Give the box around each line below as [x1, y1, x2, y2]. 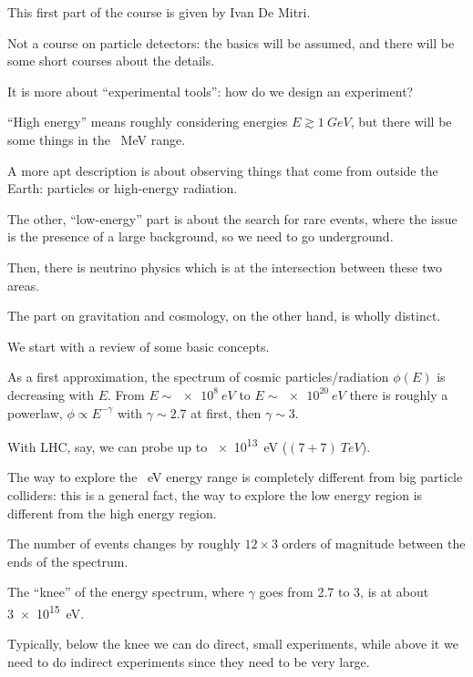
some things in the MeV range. [7, 129, 186, 149]
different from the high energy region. [7, 503, 217, 522]
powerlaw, [7, 403, 63, 422]
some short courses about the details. [7, 51, 215, 70]
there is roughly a [349, 385, 448, 404]
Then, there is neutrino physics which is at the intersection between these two [7, 257, 442, 276]
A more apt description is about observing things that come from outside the [7, 160, 438, 180]
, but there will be [350, 112, 452, 131]
